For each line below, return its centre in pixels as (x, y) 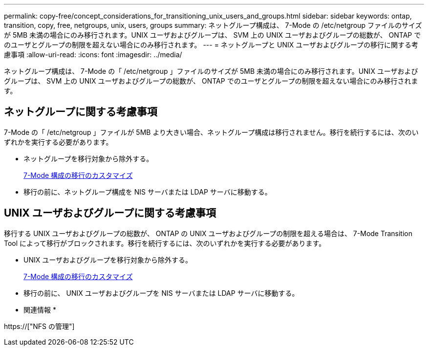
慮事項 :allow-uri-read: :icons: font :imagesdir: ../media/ (93, 55)
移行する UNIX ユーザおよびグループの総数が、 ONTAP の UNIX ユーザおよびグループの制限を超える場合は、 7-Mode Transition (208, 233)
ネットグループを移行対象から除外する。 (88, 158)
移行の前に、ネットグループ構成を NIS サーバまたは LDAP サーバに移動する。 (148, 192)
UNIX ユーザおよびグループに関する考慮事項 (110, 213)
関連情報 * (40, 309)
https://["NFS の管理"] (39, 326)
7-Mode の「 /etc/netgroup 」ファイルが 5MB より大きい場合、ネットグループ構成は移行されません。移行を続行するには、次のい (211, 132)
